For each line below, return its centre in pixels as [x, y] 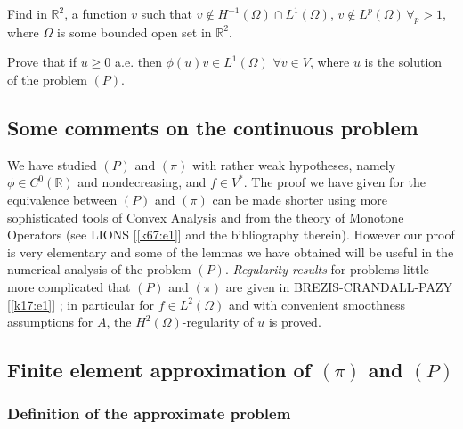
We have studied [52, 164]
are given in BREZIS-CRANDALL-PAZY [339, 286]
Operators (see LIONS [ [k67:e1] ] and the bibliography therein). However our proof [231, 235]
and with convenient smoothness [317, 304]
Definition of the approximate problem [149, 413]
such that [167, 13]
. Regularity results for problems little [327, 269]
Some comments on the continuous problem [213, 127]
